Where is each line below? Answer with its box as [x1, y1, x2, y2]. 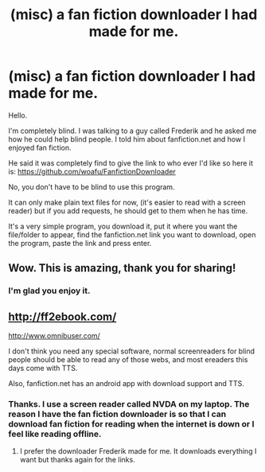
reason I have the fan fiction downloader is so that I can [8, 408, 227, 419]
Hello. [8, 110, 28, 120]
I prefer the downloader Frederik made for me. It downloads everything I [19, 447, 257, 456]
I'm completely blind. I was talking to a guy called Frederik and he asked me [8, 126, 257, 135]
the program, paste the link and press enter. [8, 238, 152, 248]
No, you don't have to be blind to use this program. [8, 181, 175, 192]
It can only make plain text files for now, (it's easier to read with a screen [8, 197, 246, 207]
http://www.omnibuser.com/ [8, 331, 101, 341]
